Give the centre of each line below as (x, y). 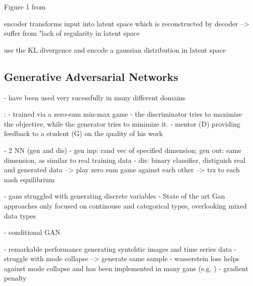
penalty (15, 278)
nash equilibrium (29, 179)
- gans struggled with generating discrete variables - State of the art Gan (115, 196)
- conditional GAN (32, 232)
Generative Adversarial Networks (91, 76)
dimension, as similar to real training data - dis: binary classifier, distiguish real (125, 160)
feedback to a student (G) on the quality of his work (83, 133)
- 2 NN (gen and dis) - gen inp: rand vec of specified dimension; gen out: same (123, 150)
